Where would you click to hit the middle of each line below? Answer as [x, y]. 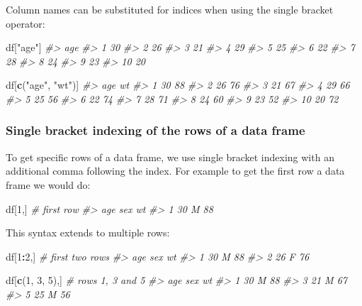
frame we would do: [48, 184]
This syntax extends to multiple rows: [88, 233]
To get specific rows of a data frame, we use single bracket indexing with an [170, 157]
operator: [26, 23]
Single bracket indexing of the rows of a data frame [155, 130]
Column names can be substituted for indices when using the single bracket [170, 9]
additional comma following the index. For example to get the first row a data [175, 171]
